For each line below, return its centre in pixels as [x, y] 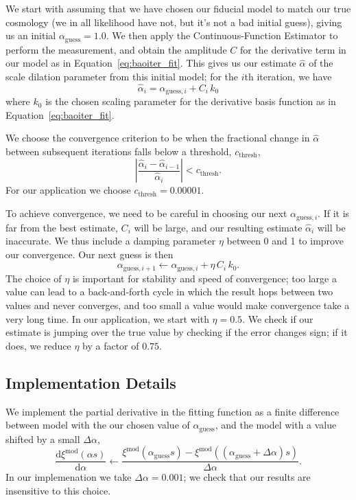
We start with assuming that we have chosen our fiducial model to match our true [178, 8]
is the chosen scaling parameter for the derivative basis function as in [191, 101]
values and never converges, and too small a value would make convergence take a [178, 305]
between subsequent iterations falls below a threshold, [119, 151]
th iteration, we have [288, 76]
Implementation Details [91, 382]
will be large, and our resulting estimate [218, 227]
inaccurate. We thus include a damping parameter [111, 241]
